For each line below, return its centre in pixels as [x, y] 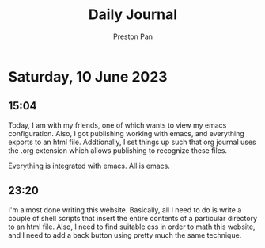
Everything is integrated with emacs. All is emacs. [89, 166]
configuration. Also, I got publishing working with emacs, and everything [127, 133]
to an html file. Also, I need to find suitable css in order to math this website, [132, 227]
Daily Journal [133, 15]
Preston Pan [133, 36]
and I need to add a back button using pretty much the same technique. [125, 235]
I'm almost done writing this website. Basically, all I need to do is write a [125, 210]
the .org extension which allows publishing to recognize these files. [118, 150]
